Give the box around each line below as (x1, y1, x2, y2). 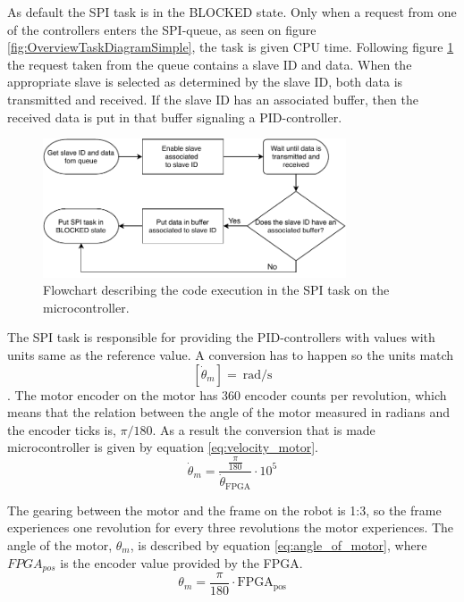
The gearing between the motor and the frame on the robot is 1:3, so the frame (7, 500, 442, 519)
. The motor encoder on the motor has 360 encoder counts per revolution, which (7, 385, 447, 404)
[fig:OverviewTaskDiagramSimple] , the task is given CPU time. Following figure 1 (7, 38, 454, 56)
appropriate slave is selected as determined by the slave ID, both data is (7, 72, 403, 91)
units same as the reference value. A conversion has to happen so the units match (7, 345, 454, 364)
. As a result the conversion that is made (152, 420, 375, 439)
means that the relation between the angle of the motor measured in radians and (7, 403, 451, 422)
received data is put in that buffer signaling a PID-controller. (7, 107, 342, 126)
